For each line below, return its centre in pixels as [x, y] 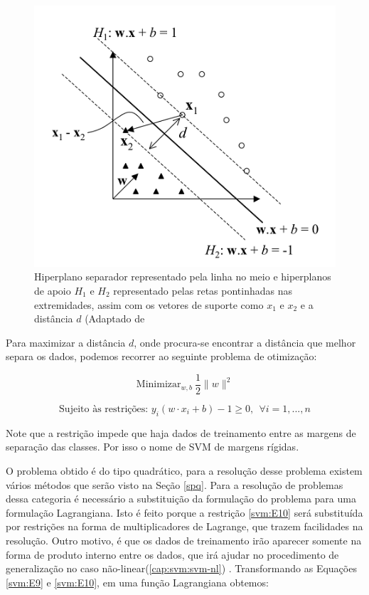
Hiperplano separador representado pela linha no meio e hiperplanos [183, 277]
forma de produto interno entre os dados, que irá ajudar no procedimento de [172, 554]
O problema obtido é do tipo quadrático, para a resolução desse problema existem [184, 470]
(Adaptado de [115, 318]
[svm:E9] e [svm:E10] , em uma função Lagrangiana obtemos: [137, 582]
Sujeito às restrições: [104, 409]
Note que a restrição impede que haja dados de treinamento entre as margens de [181, 432]
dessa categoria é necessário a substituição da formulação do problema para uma [181, 499]
